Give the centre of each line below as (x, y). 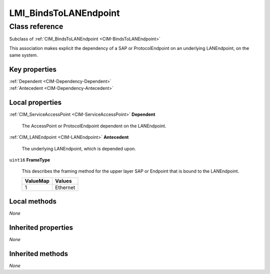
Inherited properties (41, 228)
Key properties (33, 69)
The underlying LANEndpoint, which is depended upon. (79, 148)
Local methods (33, 201)
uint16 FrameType (30, 160)
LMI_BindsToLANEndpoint (64, 13)
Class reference (36, 26)
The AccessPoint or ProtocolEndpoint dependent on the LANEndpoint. (94, 126)
